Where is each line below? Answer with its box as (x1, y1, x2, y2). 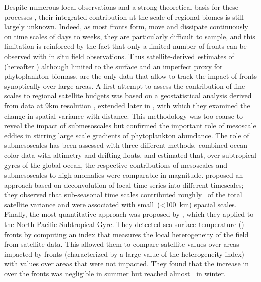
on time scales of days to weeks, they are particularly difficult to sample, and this (4, 31, 255, 41)
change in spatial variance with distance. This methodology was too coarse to (4, 110, 243, 121)
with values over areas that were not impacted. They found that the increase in (4, 258, 249, 269)
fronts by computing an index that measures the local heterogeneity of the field (4, 229, 249, 239)
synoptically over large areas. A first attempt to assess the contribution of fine (4, 80, 245, 91)
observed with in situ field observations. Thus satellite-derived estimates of (4, 50, 234, 61)
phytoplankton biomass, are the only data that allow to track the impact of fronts (4, 71, 257, 81)
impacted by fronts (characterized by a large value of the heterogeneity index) (4, 248, 245, 259)
